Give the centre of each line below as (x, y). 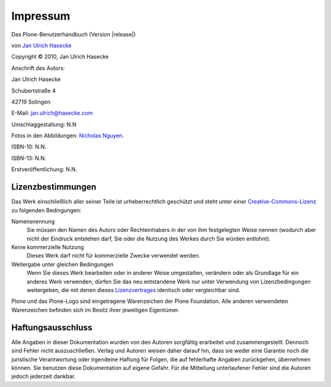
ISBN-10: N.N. (29, 147)
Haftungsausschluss (52, 327)
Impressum (41, 16)
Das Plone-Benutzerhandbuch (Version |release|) (74, 34)
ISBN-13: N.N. (29, 158)
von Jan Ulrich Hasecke (41, 45)
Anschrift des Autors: (38, 68)
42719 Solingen (31, 102)
